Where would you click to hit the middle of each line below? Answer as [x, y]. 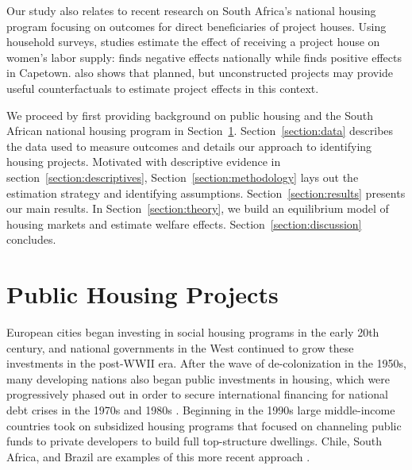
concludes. [31, 239]
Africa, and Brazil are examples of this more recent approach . [158, 456]
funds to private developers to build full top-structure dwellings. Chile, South [194, 441]
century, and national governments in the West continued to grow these [180, 347]
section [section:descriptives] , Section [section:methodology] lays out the [183, 177]
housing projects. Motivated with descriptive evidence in [144, 162]
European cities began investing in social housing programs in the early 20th [193, 332]
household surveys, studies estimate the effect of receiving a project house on [193, 42]
